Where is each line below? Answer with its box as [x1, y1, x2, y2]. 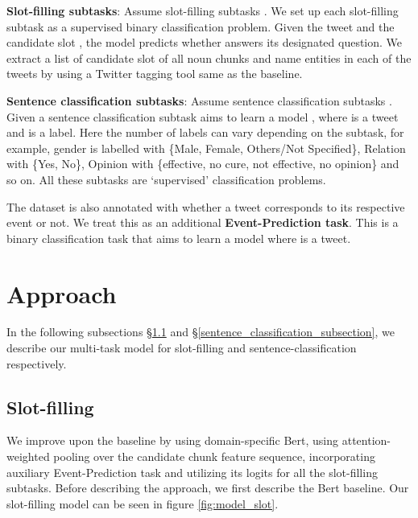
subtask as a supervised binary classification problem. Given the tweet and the [6, 18, 395, 35]
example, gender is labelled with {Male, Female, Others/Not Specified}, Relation [6, 139, 406, 156]
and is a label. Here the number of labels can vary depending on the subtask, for [6, 124, 404, 141]
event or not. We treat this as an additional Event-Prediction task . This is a [6, 214, 399, 231]
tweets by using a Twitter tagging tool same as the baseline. [6, 65, 303, 82]
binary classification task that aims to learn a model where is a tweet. [6, 229, 351, 246]
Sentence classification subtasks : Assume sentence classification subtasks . [6, 92, 392, 109]
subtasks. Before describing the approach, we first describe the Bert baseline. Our [6, 479, 409, 496]
